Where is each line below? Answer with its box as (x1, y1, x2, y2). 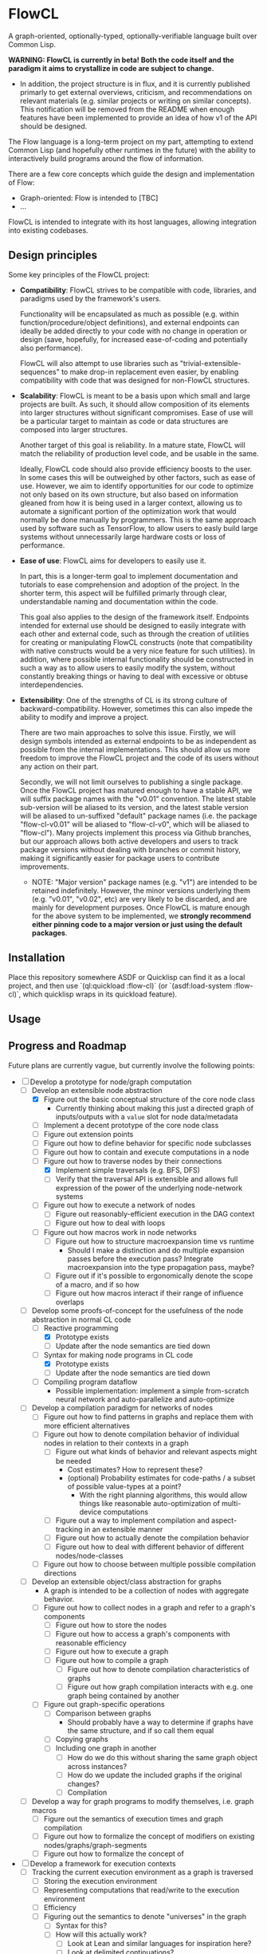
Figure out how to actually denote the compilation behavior (55, 1532, 249, 1543)
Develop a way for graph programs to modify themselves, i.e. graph (31, 1796, 254, 1806)
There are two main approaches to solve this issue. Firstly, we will (19, 727, 237, 737)
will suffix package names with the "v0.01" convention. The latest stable (19, 794, 257, 804)
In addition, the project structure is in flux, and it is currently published (19, 79, 251, 88)
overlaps (55, 1297, 84, 1307)
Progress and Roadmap (8, 1040, 127, 1053)
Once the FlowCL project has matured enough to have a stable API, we (19, 785, 253, 795)
